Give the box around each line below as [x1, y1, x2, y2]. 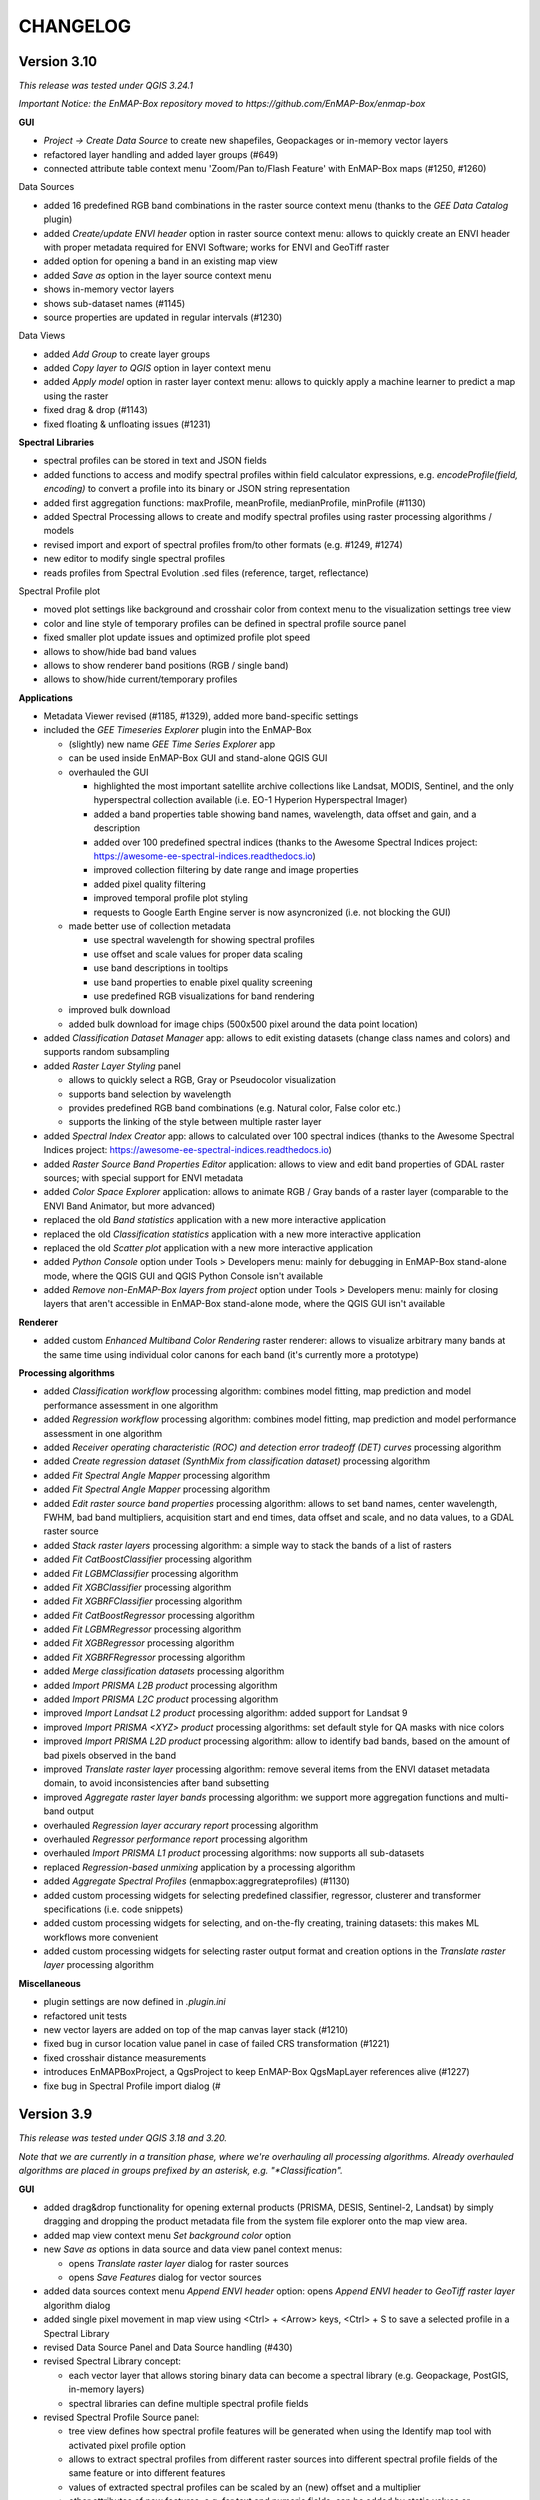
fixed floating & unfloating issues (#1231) [43, 418, 212, 430]
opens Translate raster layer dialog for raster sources [68, 2257, 289, 2269]
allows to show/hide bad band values [43, 645, 197, 657]
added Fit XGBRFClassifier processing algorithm [43, 1595, 243, 1607]
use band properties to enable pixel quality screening [93, 976, 314, 988]
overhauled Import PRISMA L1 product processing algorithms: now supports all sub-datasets [43, 1847, 425, 1859]
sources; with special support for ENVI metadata [43, 1171, 244, 1184]
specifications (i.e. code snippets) [43, 1903, 184, 1915]
